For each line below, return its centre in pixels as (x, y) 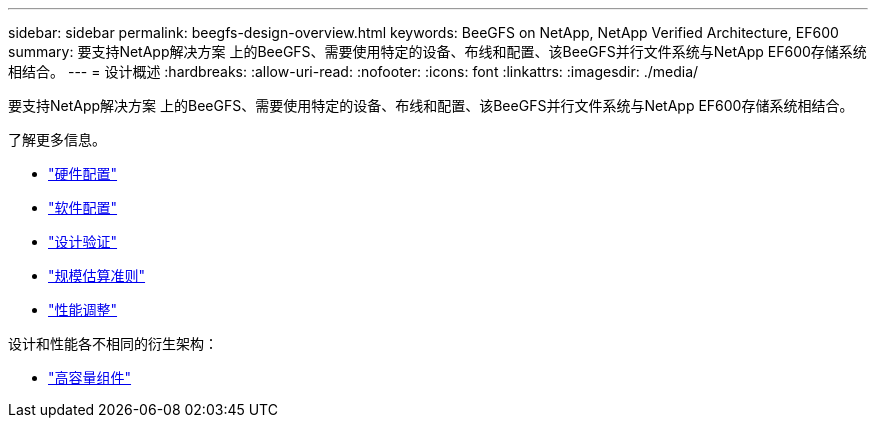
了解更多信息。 (57, 139)
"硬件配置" (83, 173)
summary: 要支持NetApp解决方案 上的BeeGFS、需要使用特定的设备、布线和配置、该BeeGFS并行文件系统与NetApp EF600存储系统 (437, 51)
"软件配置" (83, 207)
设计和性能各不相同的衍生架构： (113, 343)
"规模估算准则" (97, 275)
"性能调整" (83, 309)
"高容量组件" (90, 377)
